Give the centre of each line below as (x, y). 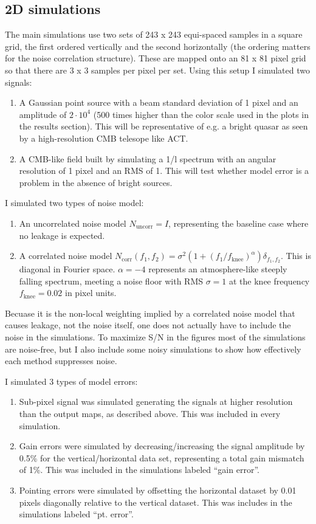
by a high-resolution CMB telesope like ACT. (104, 138)
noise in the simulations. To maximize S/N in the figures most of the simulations (155, 337)
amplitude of (43, 114)
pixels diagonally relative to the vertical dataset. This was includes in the (156, 502)
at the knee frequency (270, 281)
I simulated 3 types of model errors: (71, 381)
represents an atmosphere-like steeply (218, 269)
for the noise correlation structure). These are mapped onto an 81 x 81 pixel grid (156, 58)
